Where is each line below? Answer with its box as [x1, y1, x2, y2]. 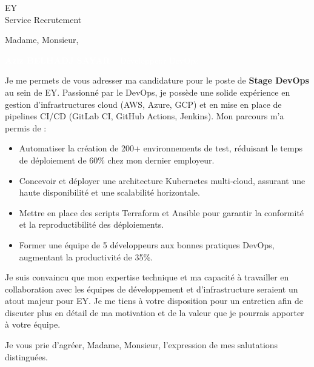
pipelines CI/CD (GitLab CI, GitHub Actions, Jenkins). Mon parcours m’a [5, 110, 284, 122]
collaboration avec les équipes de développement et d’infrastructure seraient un [5, 282, 298, 295]
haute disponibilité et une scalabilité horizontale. [19, 186, 200, 199]
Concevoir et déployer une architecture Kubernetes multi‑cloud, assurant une [19, 174, 306, 187]
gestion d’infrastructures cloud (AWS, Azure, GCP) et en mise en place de [5, 98, 282, 110]
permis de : [5, 121, 47, 134]
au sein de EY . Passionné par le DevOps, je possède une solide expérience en [5, 85, 290, 98]
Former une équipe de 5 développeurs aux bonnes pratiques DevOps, [19, 238, 275, 251]
